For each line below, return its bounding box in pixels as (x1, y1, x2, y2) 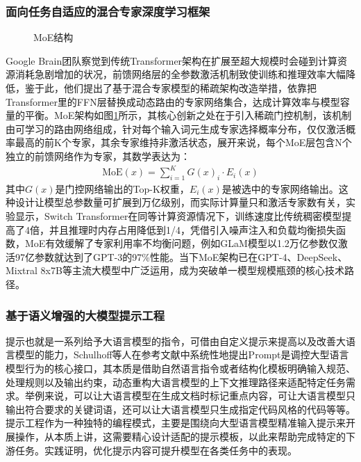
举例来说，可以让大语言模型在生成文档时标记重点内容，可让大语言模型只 (24, 388, 355, 403)
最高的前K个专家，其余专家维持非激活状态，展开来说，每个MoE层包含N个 (15, 135, 352, 150)
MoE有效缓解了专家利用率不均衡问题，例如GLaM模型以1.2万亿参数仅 (24, 236, 338, 250)
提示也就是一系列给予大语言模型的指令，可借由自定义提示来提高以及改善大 (6, 333, 346, 348)
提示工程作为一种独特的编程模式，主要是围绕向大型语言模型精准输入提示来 (6, 415, 346, 430)
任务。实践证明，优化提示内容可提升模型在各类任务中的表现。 (15, 443, 297, 457)
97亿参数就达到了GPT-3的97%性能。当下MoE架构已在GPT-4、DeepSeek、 (15, 249, 348, 264)
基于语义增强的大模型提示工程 (6, 306, 165, 324)
